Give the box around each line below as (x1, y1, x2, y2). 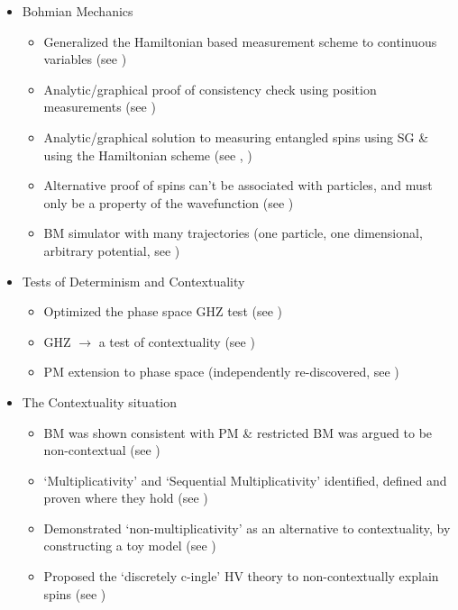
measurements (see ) (43, 97, 156, 116)
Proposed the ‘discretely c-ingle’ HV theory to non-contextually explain (43, 567, 439, 586)
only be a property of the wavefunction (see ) (43, 193, 294, 212)
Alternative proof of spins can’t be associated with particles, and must (43, 176, 433, 195)
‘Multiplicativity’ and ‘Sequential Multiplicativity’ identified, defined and (43, 470, 447, 489)
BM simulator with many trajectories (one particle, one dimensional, (43, 223, 423, 242)
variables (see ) (43, 50, 127, 68)
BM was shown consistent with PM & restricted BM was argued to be (43, 423, 433, 442)
